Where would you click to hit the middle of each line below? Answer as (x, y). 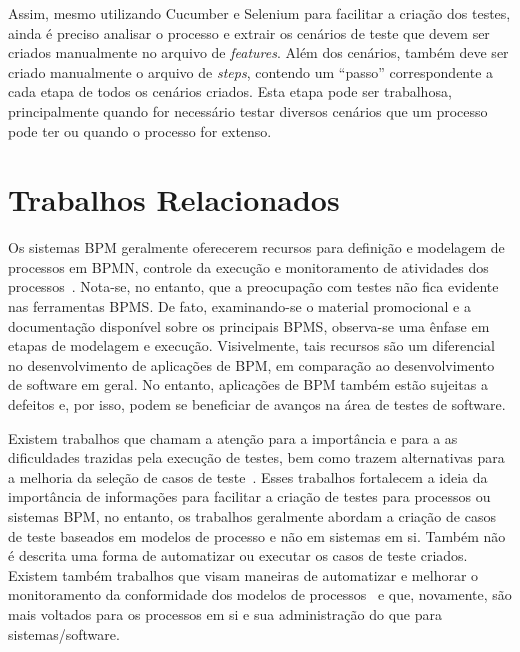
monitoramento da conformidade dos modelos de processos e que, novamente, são (260, 594)
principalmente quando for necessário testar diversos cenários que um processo (248, 110)
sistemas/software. (64, 633)
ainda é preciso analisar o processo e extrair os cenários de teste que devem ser (249, 32)
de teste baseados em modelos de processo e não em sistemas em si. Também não (257, 535)
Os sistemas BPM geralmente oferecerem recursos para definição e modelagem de (256, 247)
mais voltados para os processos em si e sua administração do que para (225, 613)
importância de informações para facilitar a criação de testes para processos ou (249, 496)
